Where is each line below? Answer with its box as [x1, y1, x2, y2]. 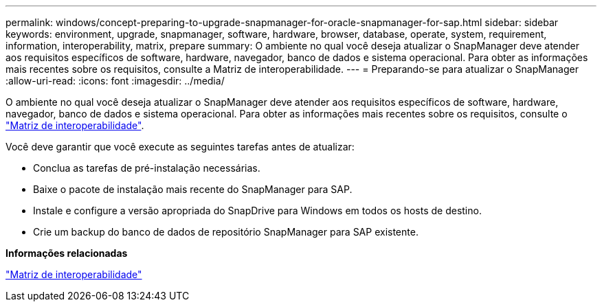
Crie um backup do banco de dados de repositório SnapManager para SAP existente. [33, 226, 419, 238]
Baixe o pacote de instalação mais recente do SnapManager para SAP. [33, 183, 353, 195]
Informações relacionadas [5, 247, 128, 259]
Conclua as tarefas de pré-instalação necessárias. [33, 162, 260, 174]
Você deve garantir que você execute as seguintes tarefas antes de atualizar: [5, 141, 355, 152]
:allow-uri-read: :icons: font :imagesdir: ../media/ [5, 75, 225, 87]
